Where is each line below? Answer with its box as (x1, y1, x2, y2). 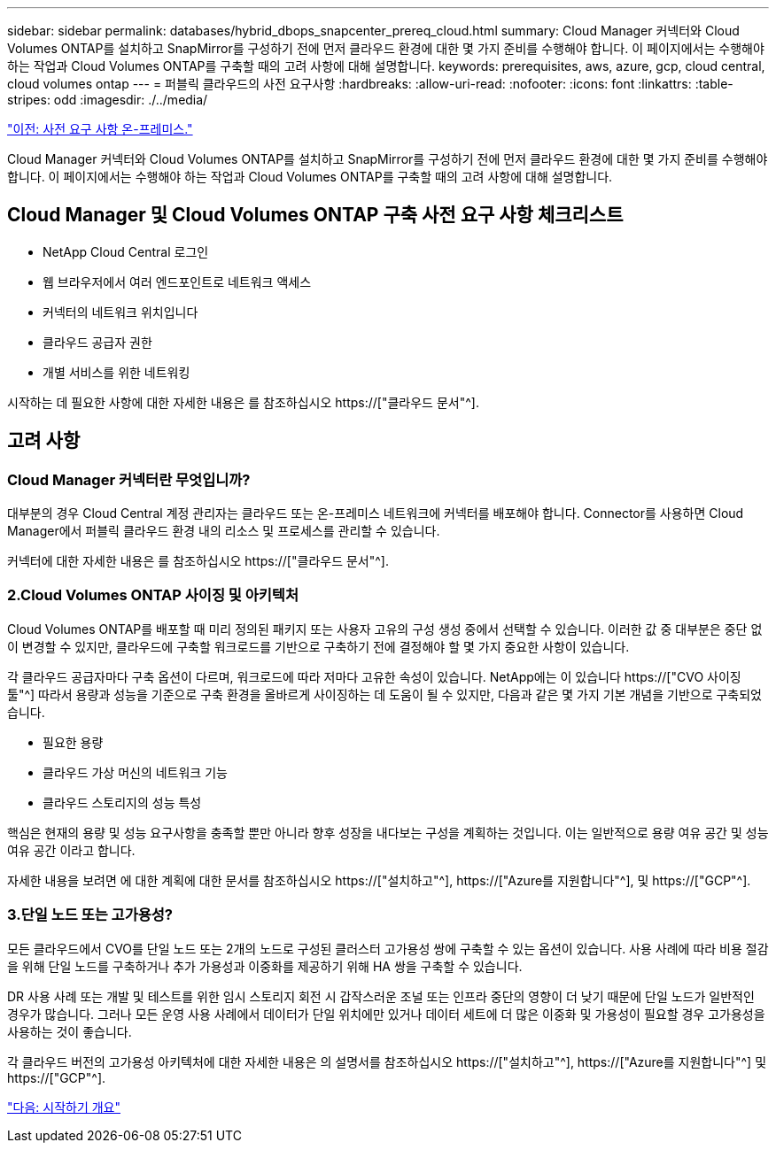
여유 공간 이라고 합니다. (7, 842, 136, 858)
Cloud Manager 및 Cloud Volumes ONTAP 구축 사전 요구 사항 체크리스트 (7, 204, 624, 227)
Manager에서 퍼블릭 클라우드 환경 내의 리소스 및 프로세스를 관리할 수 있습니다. (7, 523, 440, 539)
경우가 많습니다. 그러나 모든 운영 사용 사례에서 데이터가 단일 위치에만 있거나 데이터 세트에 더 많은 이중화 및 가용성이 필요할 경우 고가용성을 (7, 1006, 765, 1022)
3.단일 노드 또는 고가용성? (7, 906, 173, 924)
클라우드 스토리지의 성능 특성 (43, 794, 202, 810)
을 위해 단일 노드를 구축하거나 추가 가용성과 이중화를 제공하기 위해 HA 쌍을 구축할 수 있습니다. (7, 958, 523, 974)
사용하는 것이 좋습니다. (7, 1023, 132, 1039)
